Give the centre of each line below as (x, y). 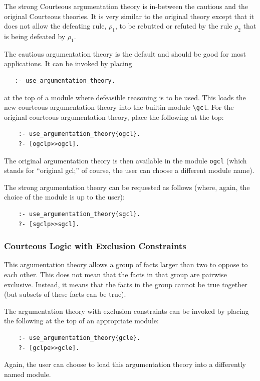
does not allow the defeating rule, (55, 26)
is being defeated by (35, 36)
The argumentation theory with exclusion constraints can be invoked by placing (126, 311)
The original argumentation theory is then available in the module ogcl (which (125, 160)
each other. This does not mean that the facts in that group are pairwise (115, 274)
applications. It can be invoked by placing (68, 63)
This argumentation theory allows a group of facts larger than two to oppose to (126, 264)
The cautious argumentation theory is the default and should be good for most (125, 53)
